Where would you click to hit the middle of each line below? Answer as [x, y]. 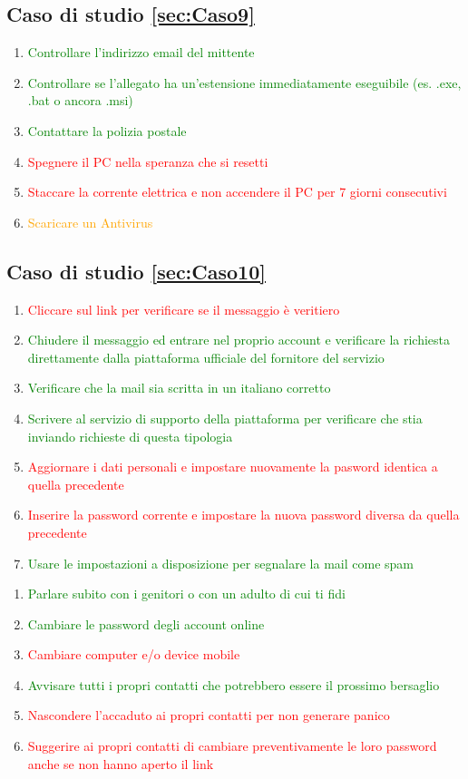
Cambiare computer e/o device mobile [134, 654]
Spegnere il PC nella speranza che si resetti [148, 161]
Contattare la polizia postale [107, 130]
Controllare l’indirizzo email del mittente [141, 52]
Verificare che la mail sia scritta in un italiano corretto [179, 388]
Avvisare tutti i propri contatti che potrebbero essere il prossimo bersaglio [234, 684]
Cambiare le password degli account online [146, 623]
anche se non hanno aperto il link [121, 763]
